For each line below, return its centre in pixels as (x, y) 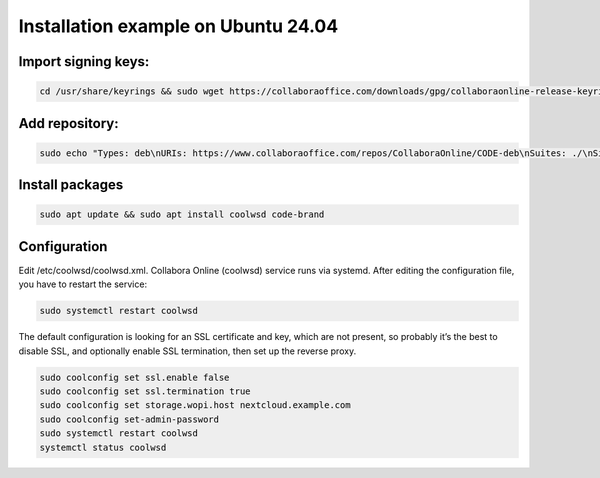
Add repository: (68, 123)
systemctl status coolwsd (103, 447)
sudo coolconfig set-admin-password (129, 419)
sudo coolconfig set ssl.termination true (145, 391)
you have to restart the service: (83, 284)
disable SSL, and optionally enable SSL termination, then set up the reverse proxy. (187, 351)
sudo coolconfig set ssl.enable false (134, 377)
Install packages (71, 185)
